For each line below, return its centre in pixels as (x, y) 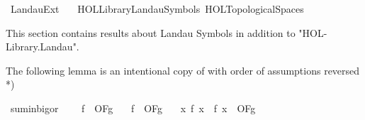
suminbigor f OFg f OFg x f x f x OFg (133, 108)
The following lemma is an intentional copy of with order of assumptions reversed (183, 70)
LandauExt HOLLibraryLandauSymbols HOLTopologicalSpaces (157, 9)
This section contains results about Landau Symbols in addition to (151, 32)
